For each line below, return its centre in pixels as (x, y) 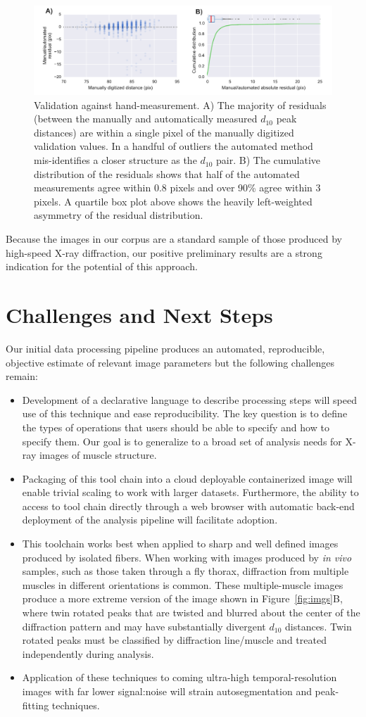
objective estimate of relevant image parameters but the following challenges (170, 362)
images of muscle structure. (98, 455)
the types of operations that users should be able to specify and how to (176, 427)
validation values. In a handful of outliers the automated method (173, 146)
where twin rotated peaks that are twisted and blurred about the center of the (191, 613)
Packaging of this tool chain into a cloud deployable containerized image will (187, 478)
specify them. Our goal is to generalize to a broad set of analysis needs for (182, 441)
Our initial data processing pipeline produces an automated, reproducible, (165, 348)
